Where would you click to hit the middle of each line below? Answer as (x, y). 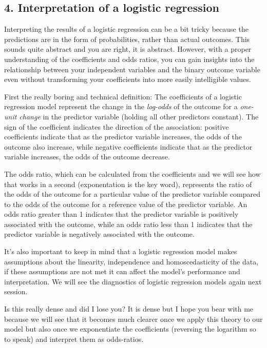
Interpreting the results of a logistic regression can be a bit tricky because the (126, 29)
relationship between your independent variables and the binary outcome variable (132, 69)
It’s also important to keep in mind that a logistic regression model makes (121, 251)
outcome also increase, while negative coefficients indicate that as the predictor (128, 146)
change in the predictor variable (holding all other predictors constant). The (139, 116)
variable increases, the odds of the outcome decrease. (87, 157)
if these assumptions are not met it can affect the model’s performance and (122, 271)
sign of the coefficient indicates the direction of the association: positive (117, 126)
